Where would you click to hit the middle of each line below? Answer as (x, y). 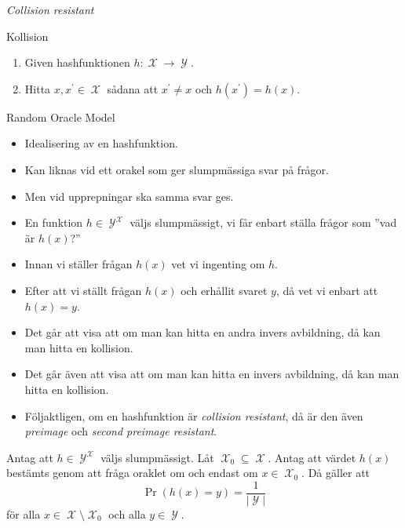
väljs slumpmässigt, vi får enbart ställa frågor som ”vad (263, 222)
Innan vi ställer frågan (78, 264)
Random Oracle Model (61, 117)
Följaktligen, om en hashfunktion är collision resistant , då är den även (194, 415)
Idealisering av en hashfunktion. (101, 143)
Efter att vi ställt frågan (83, 290)
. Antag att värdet (312, 457)
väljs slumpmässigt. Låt (157, 457)
